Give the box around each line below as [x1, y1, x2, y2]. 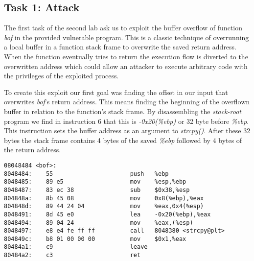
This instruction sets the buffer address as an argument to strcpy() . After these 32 [4, 125, 251, 136]
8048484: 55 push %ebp [4, 170, 169, 177]
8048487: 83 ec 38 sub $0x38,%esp [4, 186, 190, 193]
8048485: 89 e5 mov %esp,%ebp [4, 178, 186, 186]
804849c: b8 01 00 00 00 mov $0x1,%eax [4, 235, 186, 242]
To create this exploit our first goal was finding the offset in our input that [4, 87, 228, 97]
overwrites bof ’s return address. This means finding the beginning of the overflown [4, 96, 250, 107]
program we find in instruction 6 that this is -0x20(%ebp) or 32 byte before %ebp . [4, 116, 249, 126]
